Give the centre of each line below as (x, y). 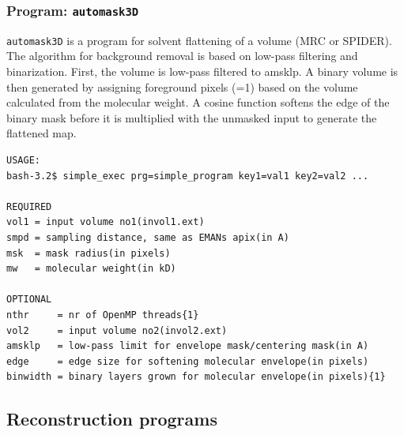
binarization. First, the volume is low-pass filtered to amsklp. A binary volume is (202, 71)
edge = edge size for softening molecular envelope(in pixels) (188, 361)
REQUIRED (29, 206)
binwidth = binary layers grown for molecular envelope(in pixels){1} (196, 377)
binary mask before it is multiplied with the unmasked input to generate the (192, 117)
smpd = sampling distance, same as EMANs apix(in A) (148, 237)
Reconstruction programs (112, 419)
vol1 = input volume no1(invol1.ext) (106, 222)
